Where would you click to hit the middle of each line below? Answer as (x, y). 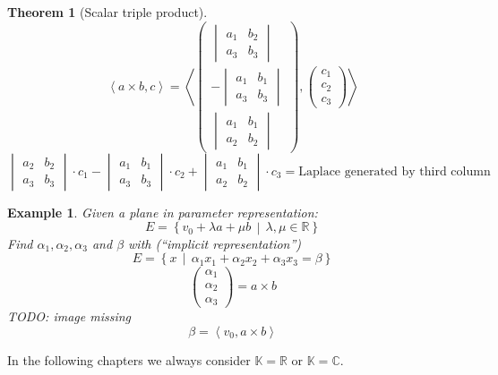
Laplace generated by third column (395, 171)
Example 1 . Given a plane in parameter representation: (163, 212)
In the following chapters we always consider (129, 359)
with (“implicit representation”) (215, 243)
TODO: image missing (69, 316)
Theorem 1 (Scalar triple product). (107, 12)
